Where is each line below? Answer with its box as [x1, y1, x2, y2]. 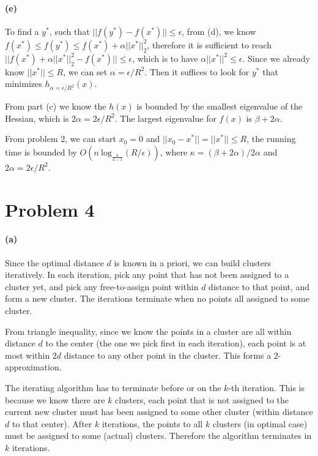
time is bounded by [5, 145, 77, 158]
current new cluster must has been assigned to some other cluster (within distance [5, 405, 313, 418]
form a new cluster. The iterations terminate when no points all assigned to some [5, 292, 309, 305]
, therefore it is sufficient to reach [147, 38, 272, 51]
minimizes [5, 77, 42, 90]
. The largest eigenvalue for [114, 111, 216, 124]
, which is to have [132, 51, 198, 64]
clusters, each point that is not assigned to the [115, 393, 289, 406]
